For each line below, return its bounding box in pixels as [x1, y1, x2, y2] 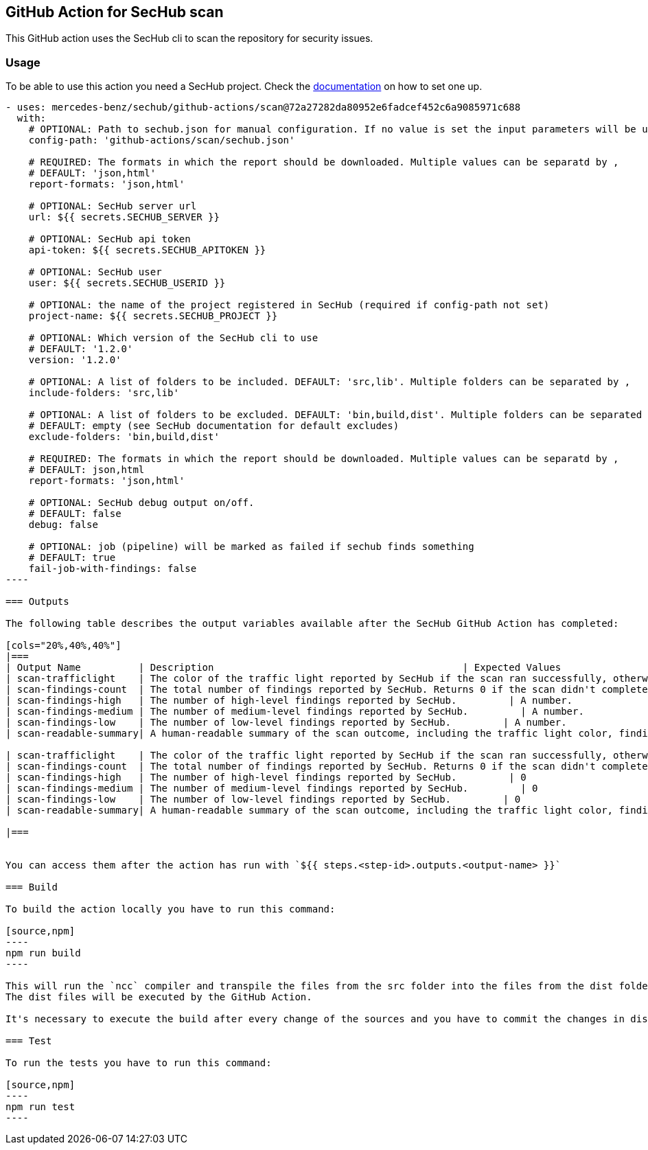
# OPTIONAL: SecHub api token [28, 233, 191, 245]
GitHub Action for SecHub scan [5, 3, 224, 21]
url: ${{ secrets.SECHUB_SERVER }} [28, 211, 220, 223]
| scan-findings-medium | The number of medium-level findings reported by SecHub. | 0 [5, 783, 538, 794]
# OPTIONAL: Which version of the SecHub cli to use [28, 332, 319, 344]
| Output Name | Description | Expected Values [5, 662, 562, 674]
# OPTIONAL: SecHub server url [28, 200, 197, 212]
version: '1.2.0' [28, 354, 121, 366]
